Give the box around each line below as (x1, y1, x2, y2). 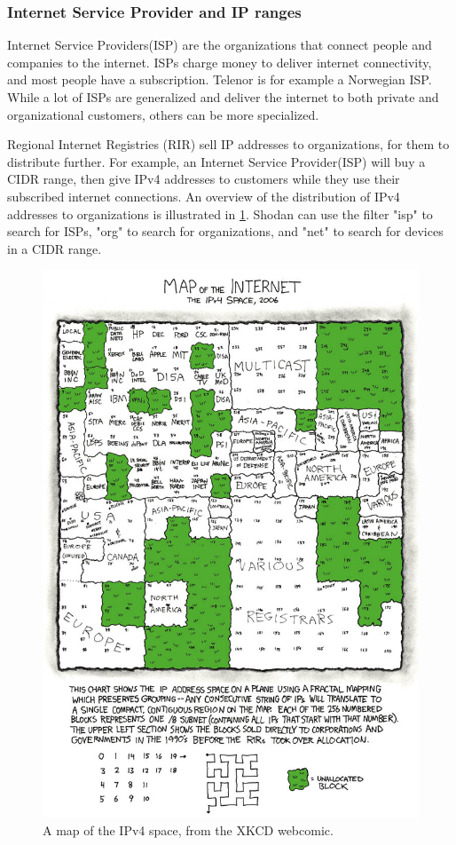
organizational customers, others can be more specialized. (7, 105, 319, 123)
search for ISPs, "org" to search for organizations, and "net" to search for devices (7, 222, 444, 241)
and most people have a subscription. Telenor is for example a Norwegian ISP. (7, 70, 432, 89)
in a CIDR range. (7, 239, 102, 257)
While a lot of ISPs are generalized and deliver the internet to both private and (7, 88, 439, 106)
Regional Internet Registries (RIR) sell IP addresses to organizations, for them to (7, 135, 450, 154)
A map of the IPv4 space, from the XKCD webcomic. (43, 820, 334, 839)
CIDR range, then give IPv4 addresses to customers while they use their (7, 170, 400, 188)
